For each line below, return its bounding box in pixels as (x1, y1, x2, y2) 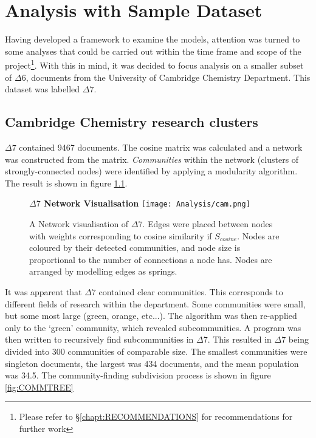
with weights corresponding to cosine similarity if (29, 229, 212, 242)
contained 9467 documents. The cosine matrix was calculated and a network (19, 140, 303, 153)
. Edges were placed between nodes (142, 217, 273, 230)
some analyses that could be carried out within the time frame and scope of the (5, 44, 301, 57)
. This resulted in (207, 333, 272, 346)
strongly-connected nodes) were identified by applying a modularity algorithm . (5, 165, 298, 177)
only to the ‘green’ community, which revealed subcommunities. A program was (5, 321, 301, 334)
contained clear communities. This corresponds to (98, 285, 283, 298)
